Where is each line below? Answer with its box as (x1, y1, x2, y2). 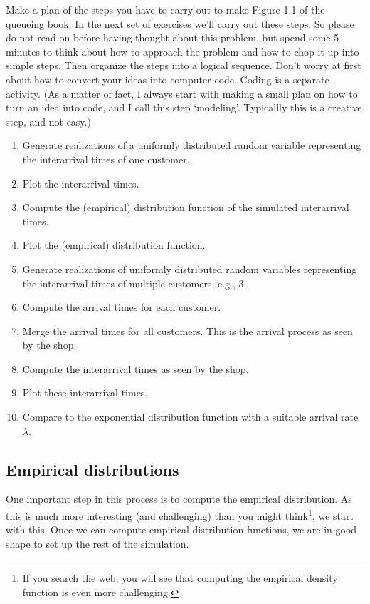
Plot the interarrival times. (22, 175, 139, 190)
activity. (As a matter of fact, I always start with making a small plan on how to (6, 86, 358, 101)
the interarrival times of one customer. (22, 151, 190, 166)
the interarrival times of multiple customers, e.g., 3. (22, 275, 247, 290)
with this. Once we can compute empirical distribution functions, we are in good (6, 522, 357, 537)
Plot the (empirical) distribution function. (22, 237, 206, 252)
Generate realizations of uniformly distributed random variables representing (22, 261, 357, 276)
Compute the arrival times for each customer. (22, 300, 221, 314)
